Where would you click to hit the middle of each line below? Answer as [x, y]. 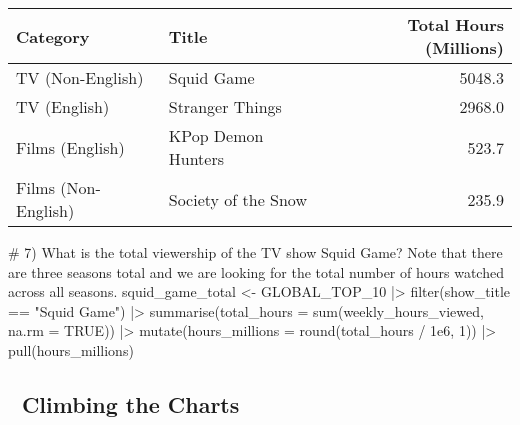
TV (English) [63, 106]
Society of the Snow [237, 199]
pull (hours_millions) [71, 349]
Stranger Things [225, 106]
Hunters [196, 158]
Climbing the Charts [130, 403]
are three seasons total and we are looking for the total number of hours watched [256, 271]
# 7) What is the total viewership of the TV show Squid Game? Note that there [255, 252]
